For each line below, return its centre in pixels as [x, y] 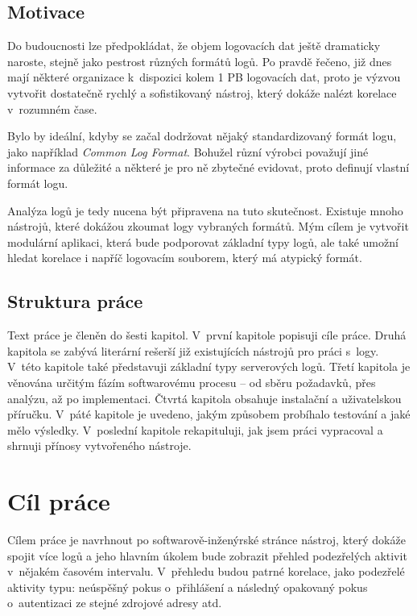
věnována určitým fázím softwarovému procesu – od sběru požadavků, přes [192, 382]
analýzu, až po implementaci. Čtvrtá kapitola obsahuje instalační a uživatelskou [204, 398]
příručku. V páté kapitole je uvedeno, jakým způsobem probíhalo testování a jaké [209, 414]
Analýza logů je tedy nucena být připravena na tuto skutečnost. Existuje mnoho [205, 210]
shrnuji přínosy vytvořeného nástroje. [99, 445]
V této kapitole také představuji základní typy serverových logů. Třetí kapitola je [209, 366]
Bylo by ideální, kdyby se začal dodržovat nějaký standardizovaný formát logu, [202, 136]
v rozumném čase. [52, 108]
